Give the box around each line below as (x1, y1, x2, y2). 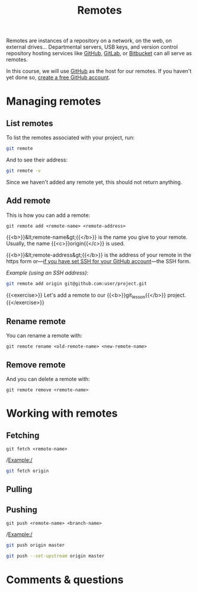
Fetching (6, 430, 40, 440)
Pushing (6, 505, 37, 515)
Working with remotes (6, 407, 118, 420)
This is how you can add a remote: (6, 212, 91, 219)
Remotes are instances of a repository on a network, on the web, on (6, 37, 172, 45)
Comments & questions (6, 573, 124, 587)
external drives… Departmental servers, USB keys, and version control (6, 43, 178, 51)
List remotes (6, 118, 53, 128)
